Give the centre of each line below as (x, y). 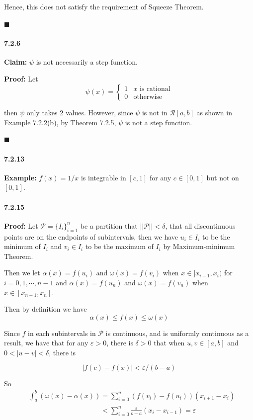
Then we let (22, 273)
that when (169, 343)
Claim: (16, 61)
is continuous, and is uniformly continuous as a (177, 333)
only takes (42, 113)
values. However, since (99, 113)
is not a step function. (159, 122)
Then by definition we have (45, 309)
